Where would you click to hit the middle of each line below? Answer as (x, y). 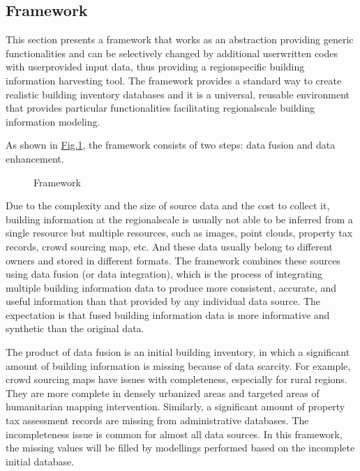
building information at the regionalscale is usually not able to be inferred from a (179, 219)
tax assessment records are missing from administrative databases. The (157, 420)
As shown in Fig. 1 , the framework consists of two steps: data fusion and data (171, 145)
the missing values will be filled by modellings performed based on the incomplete (180, 448)
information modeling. (53, 121)
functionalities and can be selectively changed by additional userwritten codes (172, 53)
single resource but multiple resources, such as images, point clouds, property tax (179, 233)
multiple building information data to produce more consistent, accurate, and (171, 287)
